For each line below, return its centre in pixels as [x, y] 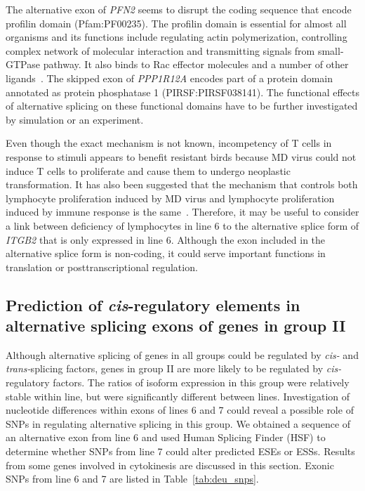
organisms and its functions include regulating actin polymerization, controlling [177, 37]
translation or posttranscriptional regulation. [102, 267]
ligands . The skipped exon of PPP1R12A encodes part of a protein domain [170, 78]
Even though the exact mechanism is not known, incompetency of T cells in [169, 143]
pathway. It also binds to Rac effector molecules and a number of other [196, 64]
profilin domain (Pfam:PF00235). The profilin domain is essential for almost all [176, 23]
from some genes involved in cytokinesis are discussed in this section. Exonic [170, 465]
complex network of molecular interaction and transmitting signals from [160, 50]
